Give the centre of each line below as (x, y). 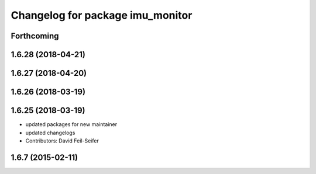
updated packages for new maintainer (71, 124)
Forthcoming (35, 36)
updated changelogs (50, 133)
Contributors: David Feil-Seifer (62, 141)
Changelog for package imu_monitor (102, 15)
